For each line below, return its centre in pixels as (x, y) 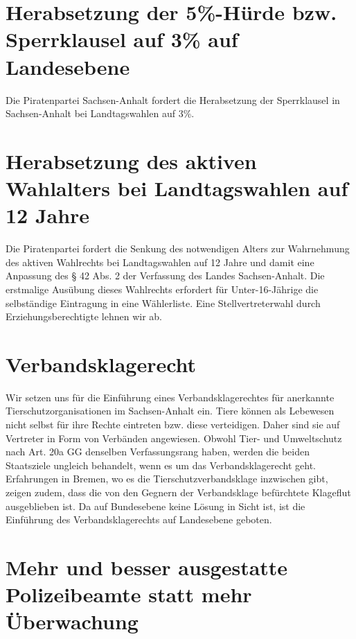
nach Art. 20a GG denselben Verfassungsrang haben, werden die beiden (158, 452)
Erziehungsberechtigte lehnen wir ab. (84, 316)
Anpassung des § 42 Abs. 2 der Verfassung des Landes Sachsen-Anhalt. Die (165, 275)
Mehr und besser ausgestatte (147, 567)
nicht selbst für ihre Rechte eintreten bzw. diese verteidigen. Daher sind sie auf (173, 424)
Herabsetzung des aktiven (131, 160)
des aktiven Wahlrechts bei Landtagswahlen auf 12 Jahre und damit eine (160, 262)
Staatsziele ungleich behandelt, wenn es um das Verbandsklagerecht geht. (161, 465)
